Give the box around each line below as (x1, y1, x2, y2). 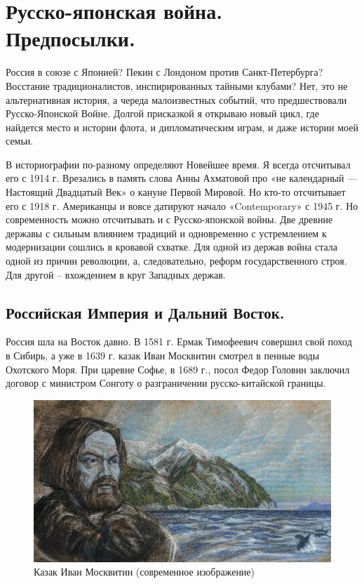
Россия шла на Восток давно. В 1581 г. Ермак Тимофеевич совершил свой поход (6, 334, 352, 349)
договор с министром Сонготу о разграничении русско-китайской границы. (6, 376, 326, 390)
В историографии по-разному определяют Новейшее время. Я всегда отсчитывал (6, 157, 351, 171)
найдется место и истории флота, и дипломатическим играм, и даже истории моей (6, 119, 358, 134)
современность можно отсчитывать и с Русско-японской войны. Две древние (6, 212, 333, 227)
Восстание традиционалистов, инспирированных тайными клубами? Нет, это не (6, 78, 348, 93)
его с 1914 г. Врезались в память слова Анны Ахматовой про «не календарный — (6, 171, 358, 185)
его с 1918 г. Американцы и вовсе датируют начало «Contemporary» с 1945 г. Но (6, 198, 358, 213)
